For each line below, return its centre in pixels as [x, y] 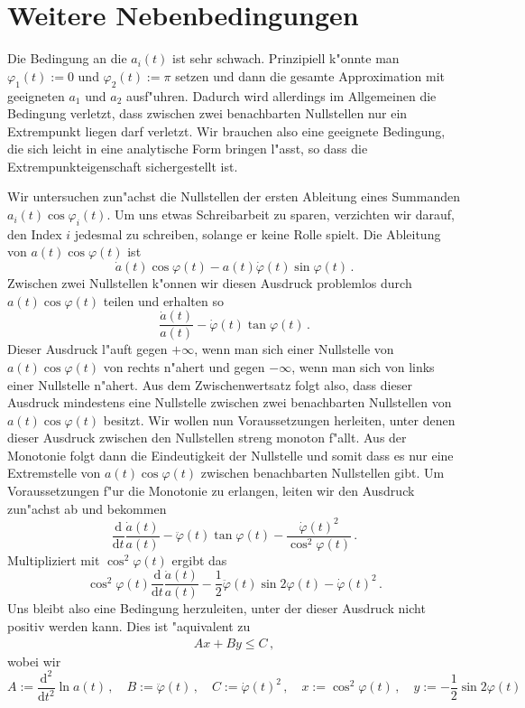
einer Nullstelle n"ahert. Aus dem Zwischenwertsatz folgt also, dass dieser [210, 384]
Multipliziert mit [54, 559]
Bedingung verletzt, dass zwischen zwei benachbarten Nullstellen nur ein [207, 113]
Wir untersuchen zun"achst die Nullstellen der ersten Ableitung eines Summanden [234, 196]
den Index [35, 233]
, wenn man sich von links [363, 366]
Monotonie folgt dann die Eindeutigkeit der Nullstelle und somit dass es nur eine [230, 455]
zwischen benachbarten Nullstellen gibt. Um [322, 473]
